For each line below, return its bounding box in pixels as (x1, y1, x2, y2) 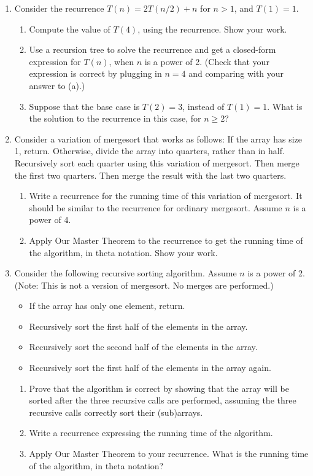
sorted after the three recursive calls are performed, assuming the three (29, 394, 296, 407)
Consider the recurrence (14, 2, 104, 14)
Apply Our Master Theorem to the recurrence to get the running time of (29, 233, 303, 246)
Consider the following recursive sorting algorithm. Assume (14, 267, 237, 279)
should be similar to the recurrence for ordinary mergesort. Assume (29, 201, 282, 214)
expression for (29, 55, 81, 68)
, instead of (182, 99, 225, 112)
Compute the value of (29, 22, 110, 35)
